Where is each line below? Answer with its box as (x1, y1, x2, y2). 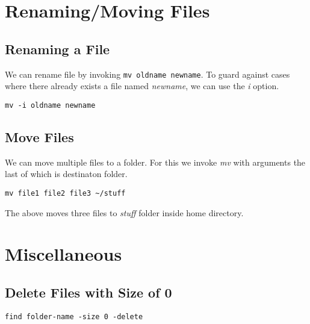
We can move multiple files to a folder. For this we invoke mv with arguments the (5, 155, 306, 168)
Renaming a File (5, 39, 110, 58)
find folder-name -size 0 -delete (5, 312, 143, 321)
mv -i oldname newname (5, 101, 96, 110)
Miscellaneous (5, 241, 122, 266)
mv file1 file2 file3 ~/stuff (5, 188, 126, 198)
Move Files (5, 127, 74, 146)
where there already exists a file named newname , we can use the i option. (5, 79, 279, 92)
